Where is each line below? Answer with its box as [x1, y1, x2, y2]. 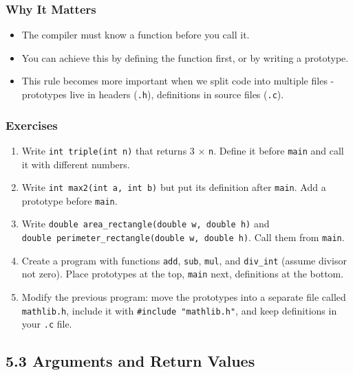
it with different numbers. [21, 157, 130, 171]
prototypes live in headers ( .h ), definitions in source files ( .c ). [21, 87, 284, 101]
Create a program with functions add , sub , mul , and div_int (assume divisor [21, 253, 347, 267]
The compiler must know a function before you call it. [21, 27, 250, 42]
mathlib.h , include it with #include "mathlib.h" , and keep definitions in [21, 303, 337, 317]
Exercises [6, 116, 58, 133]
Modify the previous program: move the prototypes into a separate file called [21, 290, 346, 304]
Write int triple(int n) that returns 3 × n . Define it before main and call [21, 143, 344, 157]
